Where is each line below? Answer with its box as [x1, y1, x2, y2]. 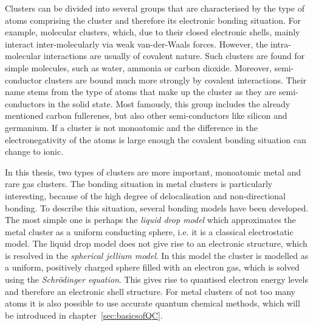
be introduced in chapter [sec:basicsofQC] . [5, 308, 163, 321]
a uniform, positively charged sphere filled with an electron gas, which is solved [5, 261, 300, 274]
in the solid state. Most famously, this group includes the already [47, 97, 291, 110]
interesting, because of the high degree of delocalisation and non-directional [5, 189, 286, 202]
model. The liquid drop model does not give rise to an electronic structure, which [5, 237, 308, 250]
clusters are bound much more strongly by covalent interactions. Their [44, 73, 307, 86]
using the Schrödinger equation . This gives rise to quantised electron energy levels [5, 273, 308, 286]
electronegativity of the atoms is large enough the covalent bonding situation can [5, 133, 306, 146]
